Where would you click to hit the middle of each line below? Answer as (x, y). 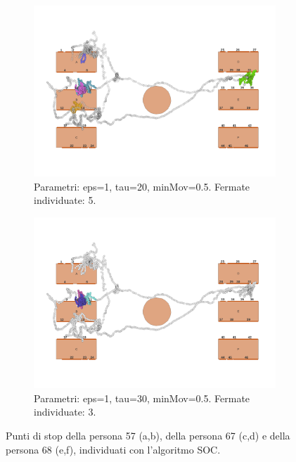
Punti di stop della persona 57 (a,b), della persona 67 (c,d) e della (148, 435)
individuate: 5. (65, 200)
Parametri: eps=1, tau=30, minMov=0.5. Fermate (142, 398)
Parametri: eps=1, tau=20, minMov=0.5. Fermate (142, 186)
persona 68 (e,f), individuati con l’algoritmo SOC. (113, 449)
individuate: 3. (65, 412)
